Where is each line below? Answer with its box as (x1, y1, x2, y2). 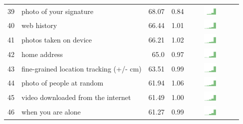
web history (21, 20, 57, 30)
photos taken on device (21, 34, 92, 45)
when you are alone (21, 106, 81, 116)
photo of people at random (21, 77, 103, 88)
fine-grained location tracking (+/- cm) (21, 63, 142, 73)
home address (21, 48, 63, 59)
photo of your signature (21, 5, 93, 16)
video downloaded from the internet (21, 92, 131, 102)
